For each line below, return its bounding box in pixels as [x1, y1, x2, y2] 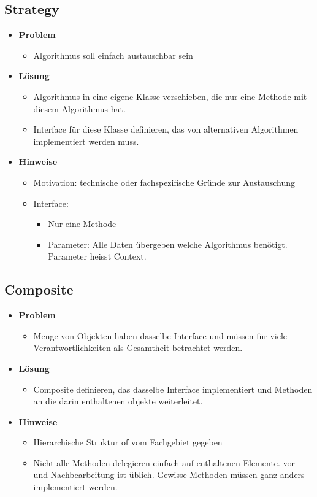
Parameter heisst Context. [48, 250, 147, 263]
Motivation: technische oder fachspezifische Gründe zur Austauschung [33, 175, 296, 188]
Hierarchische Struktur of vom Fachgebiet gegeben [33, 436, 223, 449]
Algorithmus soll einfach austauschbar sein [33, 48, 193, 61]
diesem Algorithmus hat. [33, 102, 126, 115]
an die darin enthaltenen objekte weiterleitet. [33, 395, 203, 407]
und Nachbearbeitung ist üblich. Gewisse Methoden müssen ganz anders [33, 468, 305, 481]
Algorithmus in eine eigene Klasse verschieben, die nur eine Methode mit [33, 90, 307, 102]
